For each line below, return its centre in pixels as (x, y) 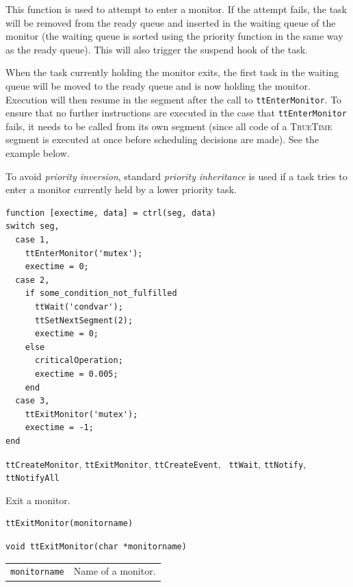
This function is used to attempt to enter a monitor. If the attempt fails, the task (176, 9)
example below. (38, 153)
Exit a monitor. (38, 500)
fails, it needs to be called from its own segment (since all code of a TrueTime (169, 126)
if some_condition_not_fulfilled (101, 293)
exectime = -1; (59, 428)
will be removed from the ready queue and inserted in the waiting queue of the (171, 22)
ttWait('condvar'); (79, 307)
